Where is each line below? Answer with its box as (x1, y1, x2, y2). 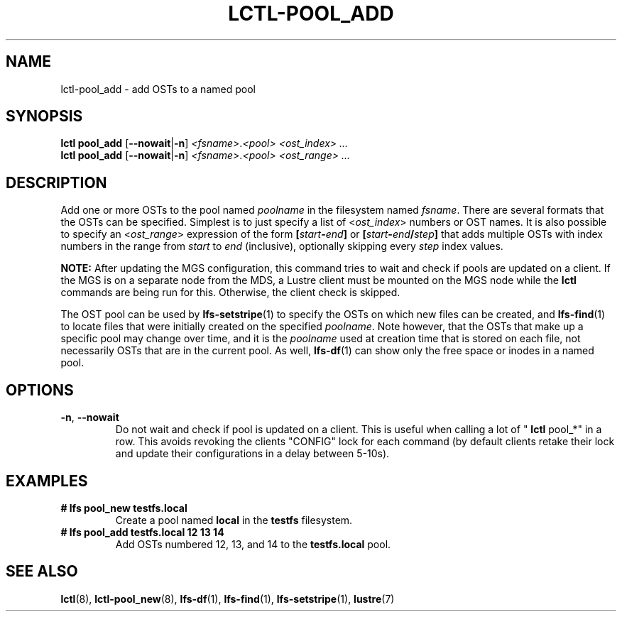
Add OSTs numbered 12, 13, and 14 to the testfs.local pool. (115, 537, 391, 550)
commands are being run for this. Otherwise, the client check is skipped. (60, 286, 400, 299)
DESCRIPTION (6, 173, 107, 192)
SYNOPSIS (6, 107, 83, 126)
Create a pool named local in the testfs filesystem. (115, 513, 353, 526)
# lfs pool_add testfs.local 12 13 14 (60, 525, 224, 538)
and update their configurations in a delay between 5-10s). (115, 447, 390, 460)
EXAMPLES (6, 471, 88, 490)
